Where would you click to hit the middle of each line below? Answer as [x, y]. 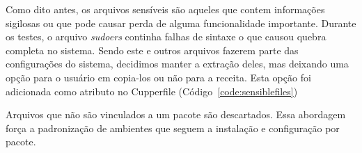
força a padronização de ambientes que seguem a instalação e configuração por [173, 128]
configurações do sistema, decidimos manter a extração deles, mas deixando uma [177, 64]
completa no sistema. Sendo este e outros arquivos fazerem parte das [152, 50]
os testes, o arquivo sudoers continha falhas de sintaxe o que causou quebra [166, 37]
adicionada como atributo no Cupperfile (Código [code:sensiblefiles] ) [152, 91]
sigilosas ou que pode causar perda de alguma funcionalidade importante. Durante [181, 23]
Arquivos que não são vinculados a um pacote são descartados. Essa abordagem [176, 114]
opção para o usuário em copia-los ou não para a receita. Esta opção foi [158, 77]
